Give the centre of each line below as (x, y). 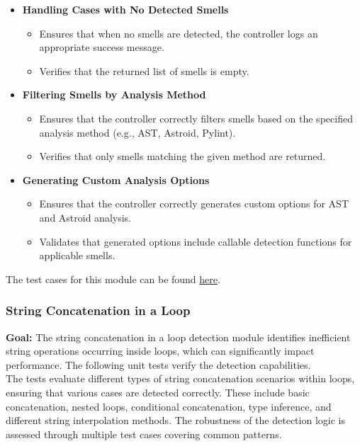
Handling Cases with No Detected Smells (125, 9)
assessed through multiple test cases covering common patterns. (144, 434)
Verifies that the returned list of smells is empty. (144, 70)
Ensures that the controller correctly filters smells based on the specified (196, 118)
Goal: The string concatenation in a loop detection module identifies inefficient (178, 337)
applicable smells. (77, 255)
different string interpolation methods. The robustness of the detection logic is (175, 420)
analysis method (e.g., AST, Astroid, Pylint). (137, 132)
